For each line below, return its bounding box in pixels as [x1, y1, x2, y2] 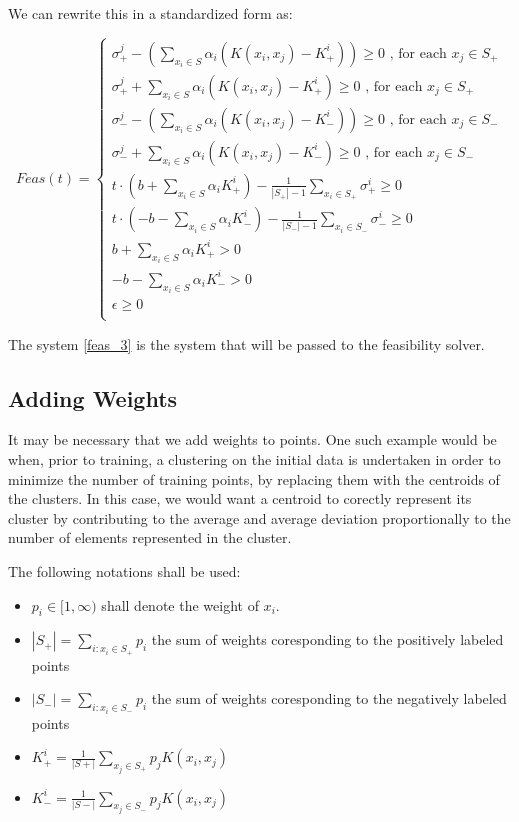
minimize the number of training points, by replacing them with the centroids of [8, 468, 500, 489]
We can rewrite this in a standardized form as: [8, 3, 293, 23]
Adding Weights [8, 382, 178, 413]
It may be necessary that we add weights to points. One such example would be [8, 429, 497, 450]
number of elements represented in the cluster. [8, 527, 292, 548]
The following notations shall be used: [8, 560, 241, 581]
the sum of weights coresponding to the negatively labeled [151, 688, 507, 709]
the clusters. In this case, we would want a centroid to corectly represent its [8, 488, 472, 509]
